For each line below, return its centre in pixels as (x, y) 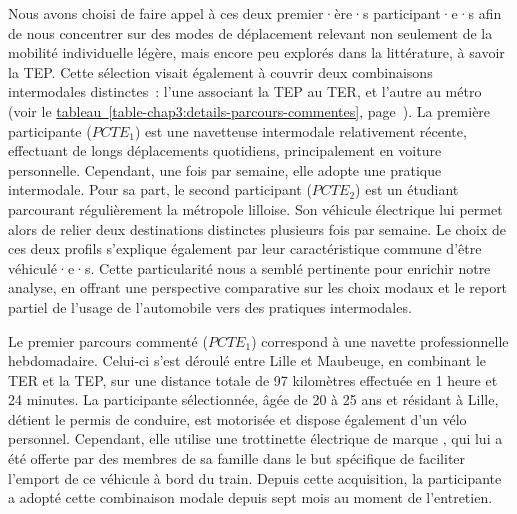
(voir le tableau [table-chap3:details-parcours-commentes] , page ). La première (249, 110)
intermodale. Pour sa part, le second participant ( (160, 189)
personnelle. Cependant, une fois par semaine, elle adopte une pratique (225, 169)
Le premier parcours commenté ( (108, 340)
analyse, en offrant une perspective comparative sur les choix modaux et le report (258, 287)
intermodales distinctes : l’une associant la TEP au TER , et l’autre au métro (245, 91)
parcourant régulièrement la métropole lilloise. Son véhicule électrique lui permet (255, 208)
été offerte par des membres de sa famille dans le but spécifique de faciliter (237, 458)
